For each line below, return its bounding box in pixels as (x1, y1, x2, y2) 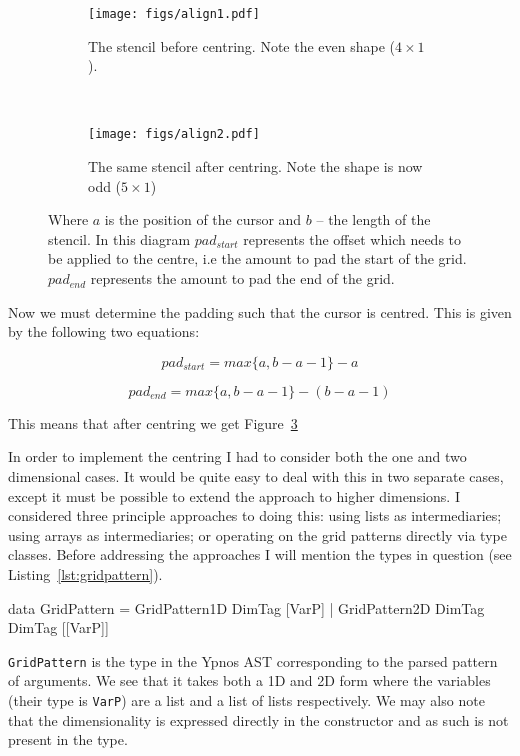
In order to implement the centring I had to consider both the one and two (8, 446, 467, 467)
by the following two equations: (8, 321, 200, 342)
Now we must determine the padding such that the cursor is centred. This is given (8, 301, 512, 322)
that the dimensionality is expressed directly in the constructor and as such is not (8, 709, 509, 730)
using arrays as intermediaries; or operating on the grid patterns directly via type (8, 524, 507, 545)
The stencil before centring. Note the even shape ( (88, 35, 396, 56)
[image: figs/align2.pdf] (88, 127, 260, 142)
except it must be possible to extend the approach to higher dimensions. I (8, 485, 460, 506)
